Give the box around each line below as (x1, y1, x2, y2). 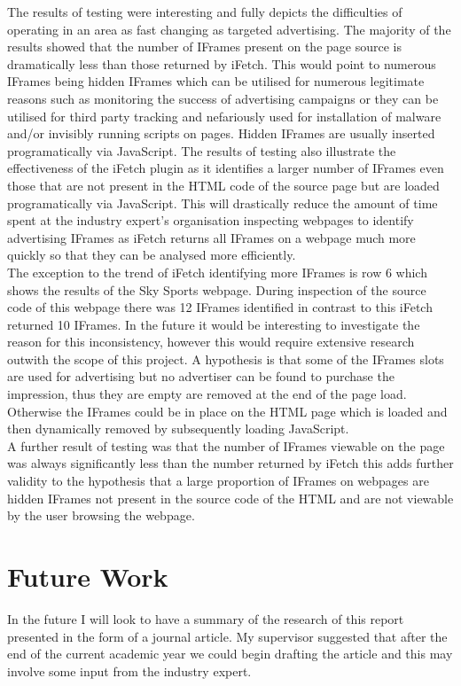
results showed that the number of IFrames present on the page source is (7, 37, 402, 56)
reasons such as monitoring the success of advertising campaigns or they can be (7, 89, 439, 107)
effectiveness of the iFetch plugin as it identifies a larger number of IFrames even (7, 159, 444, 177)
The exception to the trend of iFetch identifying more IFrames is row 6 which (7, 262, 427, 281)
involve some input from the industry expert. (7, 661, 252, 680)
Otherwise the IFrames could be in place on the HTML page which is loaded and (7, 401, 448, 420)
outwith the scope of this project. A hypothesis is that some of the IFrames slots (7, 349, 444, 368)
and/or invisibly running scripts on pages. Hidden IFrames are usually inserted (7, 124, 435, 143)
